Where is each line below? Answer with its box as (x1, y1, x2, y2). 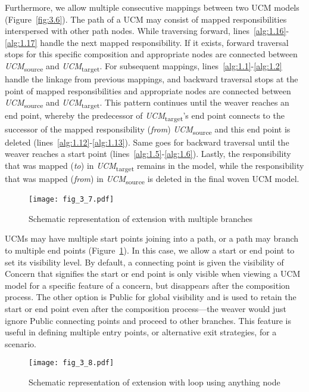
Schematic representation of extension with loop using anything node (29, 375, 280, 388)
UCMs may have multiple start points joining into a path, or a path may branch (5, 232, 299, 245)
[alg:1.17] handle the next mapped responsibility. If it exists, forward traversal (5, 36, 289, 48)
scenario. (5, 337, 37, 350)
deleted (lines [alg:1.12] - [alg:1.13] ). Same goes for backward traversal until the (5, 135, 289, 148)
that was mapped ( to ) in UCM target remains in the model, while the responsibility (5, 159, 304, 173)
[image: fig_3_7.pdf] (29, 195, 114, 204)
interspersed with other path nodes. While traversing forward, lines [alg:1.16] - (5, 24, 289, 37)
